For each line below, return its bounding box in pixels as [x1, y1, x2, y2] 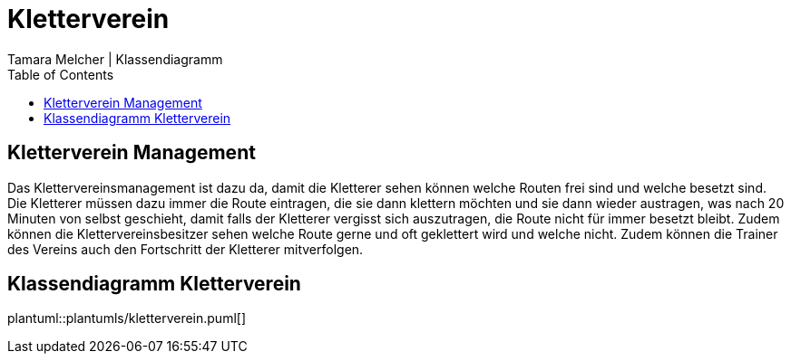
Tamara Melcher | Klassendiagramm [7, 51, 223, 67]
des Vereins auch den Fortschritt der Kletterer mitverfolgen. [7, 241, 364, 257]
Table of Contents [7, 66, 114, 82]
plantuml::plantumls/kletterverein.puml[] [7, 310, 246, 327]
